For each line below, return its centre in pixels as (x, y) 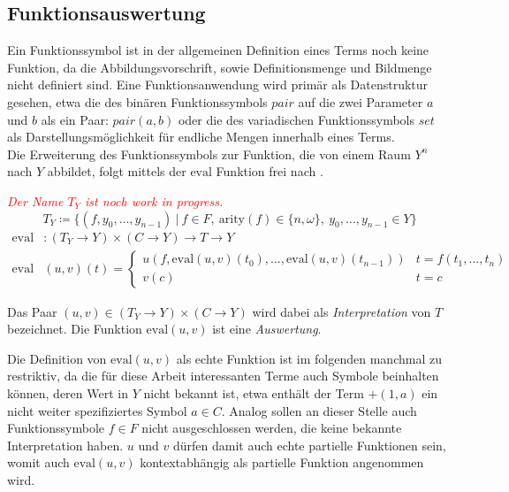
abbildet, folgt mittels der (117, 171)
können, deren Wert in (68, 392)
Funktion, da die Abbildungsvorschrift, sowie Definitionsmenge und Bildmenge (220, 67)
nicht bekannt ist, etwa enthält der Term (254, 392)
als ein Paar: (75, 119)
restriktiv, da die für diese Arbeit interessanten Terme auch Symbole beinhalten (223, 376)
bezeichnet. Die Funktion (75, 329)
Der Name (35, 200)
